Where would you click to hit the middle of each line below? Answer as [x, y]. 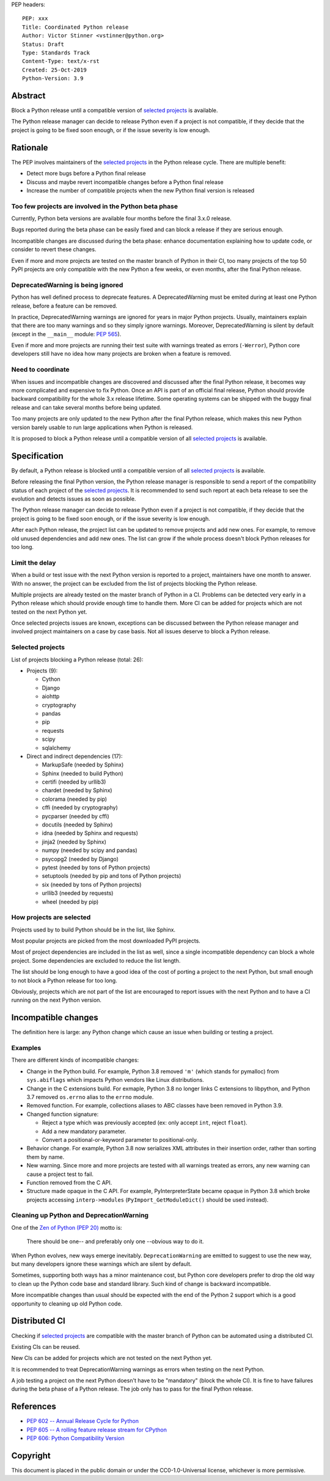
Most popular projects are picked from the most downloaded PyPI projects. [106, 941]
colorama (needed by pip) [74, 799]
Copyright [31, 1456]
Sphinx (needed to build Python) [82, 773]
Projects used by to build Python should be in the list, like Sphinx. [94, 930]
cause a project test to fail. [60, 1174]
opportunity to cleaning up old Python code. [67, 1303]
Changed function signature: [63, 1114]
